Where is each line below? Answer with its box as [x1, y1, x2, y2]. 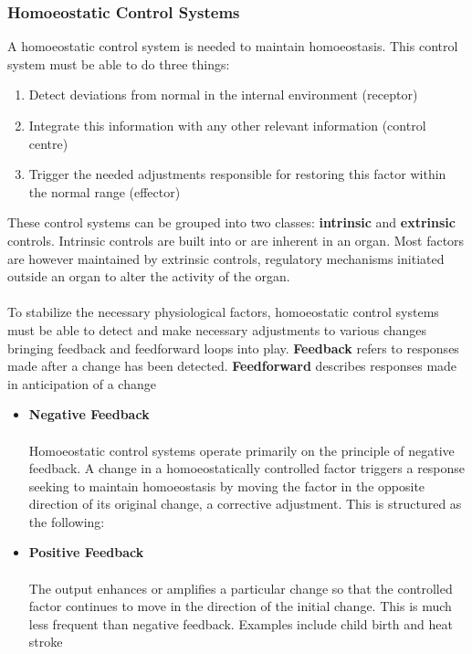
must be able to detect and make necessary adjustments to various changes [7, 320, 427, 339]
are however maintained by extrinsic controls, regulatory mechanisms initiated [7, 248, 445, 268]
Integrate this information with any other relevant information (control [28, 116, 426, 134]
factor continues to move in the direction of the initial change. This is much [28, 596, 452, 616]
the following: [28, 512, 105, 531]
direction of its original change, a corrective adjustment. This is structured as [28, 494, 462, 513]
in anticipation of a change [7, 374, 156, 393]
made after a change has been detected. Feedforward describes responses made [7, 356, 457, 375]
